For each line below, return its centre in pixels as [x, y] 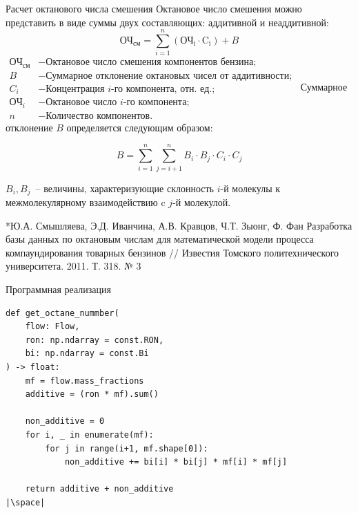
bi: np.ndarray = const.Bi [87, 354]
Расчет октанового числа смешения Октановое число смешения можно [154, 8]
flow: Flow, [52, 327]
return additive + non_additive [99, 489]
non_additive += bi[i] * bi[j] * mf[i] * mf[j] [176, 462]
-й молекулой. [202, 202]
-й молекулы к [250, 188]
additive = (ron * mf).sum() [92, 394]
